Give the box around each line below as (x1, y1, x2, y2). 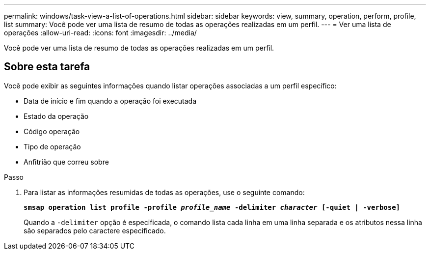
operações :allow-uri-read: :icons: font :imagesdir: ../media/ (4, 28, 197, 37)
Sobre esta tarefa (4, 60, 90, 73)
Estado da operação (24, 112, 89, 120)
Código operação (24, 127, 80, 136)
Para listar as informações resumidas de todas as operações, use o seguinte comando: (24, 188, 305, 197)
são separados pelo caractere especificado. (24, 226, 166, 235)
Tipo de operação (24, 142, 81, 151)
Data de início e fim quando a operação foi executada (24, 96, 197, 105)
